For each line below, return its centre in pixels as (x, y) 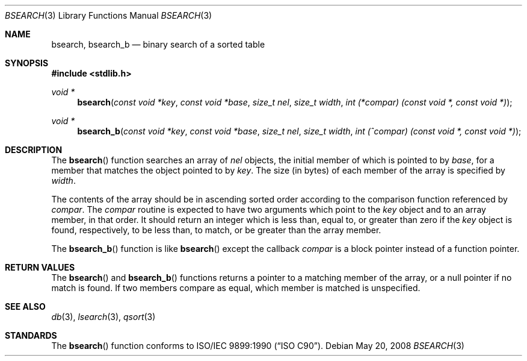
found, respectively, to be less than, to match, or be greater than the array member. (216, 230)
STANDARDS (31, 335)
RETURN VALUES (40, 267)
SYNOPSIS (27, 63)
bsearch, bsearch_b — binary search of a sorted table (158, 44)
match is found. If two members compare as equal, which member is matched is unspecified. (236, 288)
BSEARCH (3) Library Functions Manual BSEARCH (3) (109, 15)
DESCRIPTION (34, 150)
